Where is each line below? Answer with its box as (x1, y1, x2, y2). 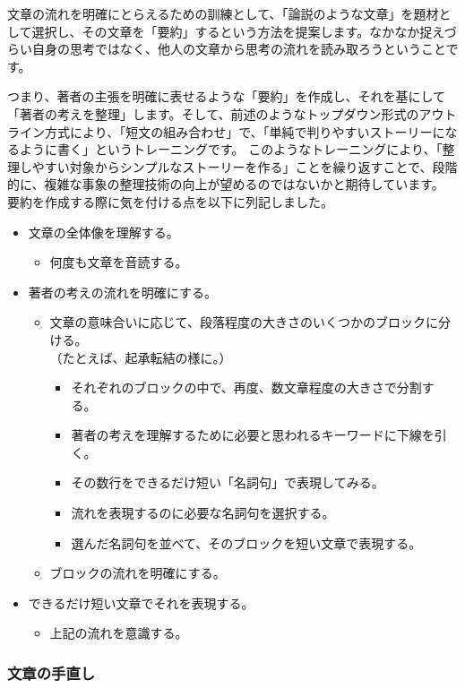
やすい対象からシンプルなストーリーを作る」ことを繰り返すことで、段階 (31, 157, 458, 176)
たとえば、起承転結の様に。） (62, 348, 232, 366)
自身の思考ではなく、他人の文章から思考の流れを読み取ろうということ (31, 39, 446, 58)
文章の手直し (7, 661, 96, 684)
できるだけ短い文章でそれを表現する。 (28, 593, 254, 612)
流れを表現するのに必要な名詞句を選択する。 (71, 503, 335, 522)
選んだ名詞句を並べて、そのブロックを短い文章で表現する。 (71, 533, 422, 552)
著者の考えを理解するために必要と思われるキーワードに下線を (71, 426, 435, 444)
